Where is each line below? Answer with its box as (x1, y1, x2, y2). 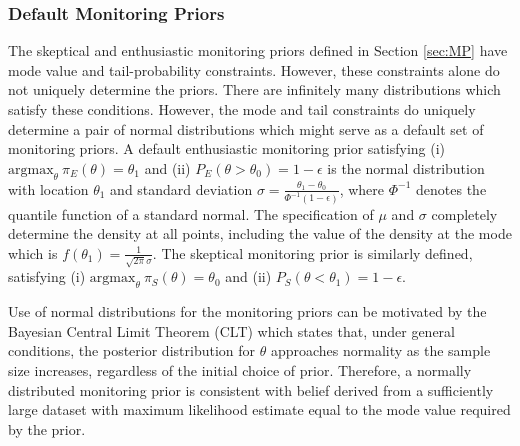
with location (8, 178, 89, 199)
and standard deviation (110, 178, 253, 199)
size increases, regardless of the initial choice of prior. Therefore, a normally (8, 359, 472, 380)
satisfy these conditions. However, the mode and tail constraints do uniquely (8, 99, 476, 119)
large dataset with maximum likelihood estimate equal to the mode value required (8, 399, 511, 420)
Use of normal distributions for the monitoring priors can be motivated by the (8, 301, 487, 322)
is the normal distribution (327, 157, 485, 178)
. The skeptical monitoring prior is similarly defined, (152, 242, 473, 263)
